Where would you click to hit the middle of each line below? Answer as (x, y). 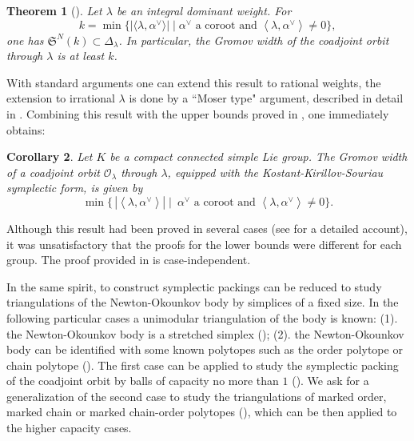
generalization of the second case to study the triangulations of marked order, (197, 396)
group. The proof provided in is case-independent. (129, 260)
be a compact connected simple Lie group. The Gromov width (259, 156)
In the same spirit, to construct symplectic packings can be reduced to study (194, 286)
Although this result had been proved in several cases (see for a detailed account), (207, 228)
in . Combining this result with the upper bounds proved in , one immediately (198, 113)
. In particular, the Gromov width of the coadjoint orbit (254, 40)
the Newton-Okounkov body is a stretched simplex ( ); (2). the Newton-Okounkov (205, 333)
